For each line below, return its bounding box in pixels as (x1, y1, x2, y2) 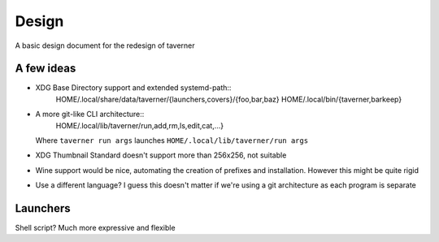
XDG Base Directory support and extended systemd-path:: (35, 83, 232, 93)
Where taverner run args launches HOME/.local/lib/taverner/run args (35, 136, 309, 145)
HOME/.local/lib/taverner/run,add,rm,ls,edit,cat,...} (55, 120, 224, 130)
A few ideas (15, 62, 76, 76)
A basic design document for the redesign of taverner (15, 41, 195, 50)
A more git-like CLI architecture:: (35, 110, 145, 119)
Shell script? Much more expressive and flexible (15, 223, 176, 233)
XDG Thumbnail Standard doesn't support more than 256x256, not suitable (35, 150, 287, 160)
